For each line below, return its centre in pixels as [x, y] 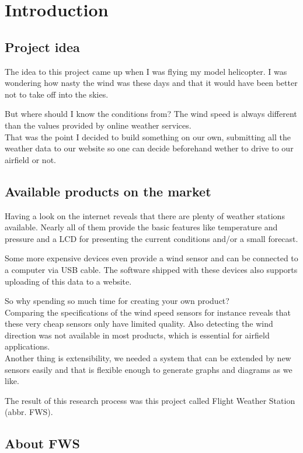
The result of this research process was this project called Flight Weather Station [150, 400]
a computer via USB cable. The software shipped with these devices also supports [151, 269]
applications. [27, 346]
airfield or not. [30, 159]
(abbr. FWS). [29, 412]
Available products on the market [108, 191]
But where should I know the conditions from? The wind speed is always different [151, 114]
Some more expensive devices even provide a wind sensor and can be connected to [151, 258]
